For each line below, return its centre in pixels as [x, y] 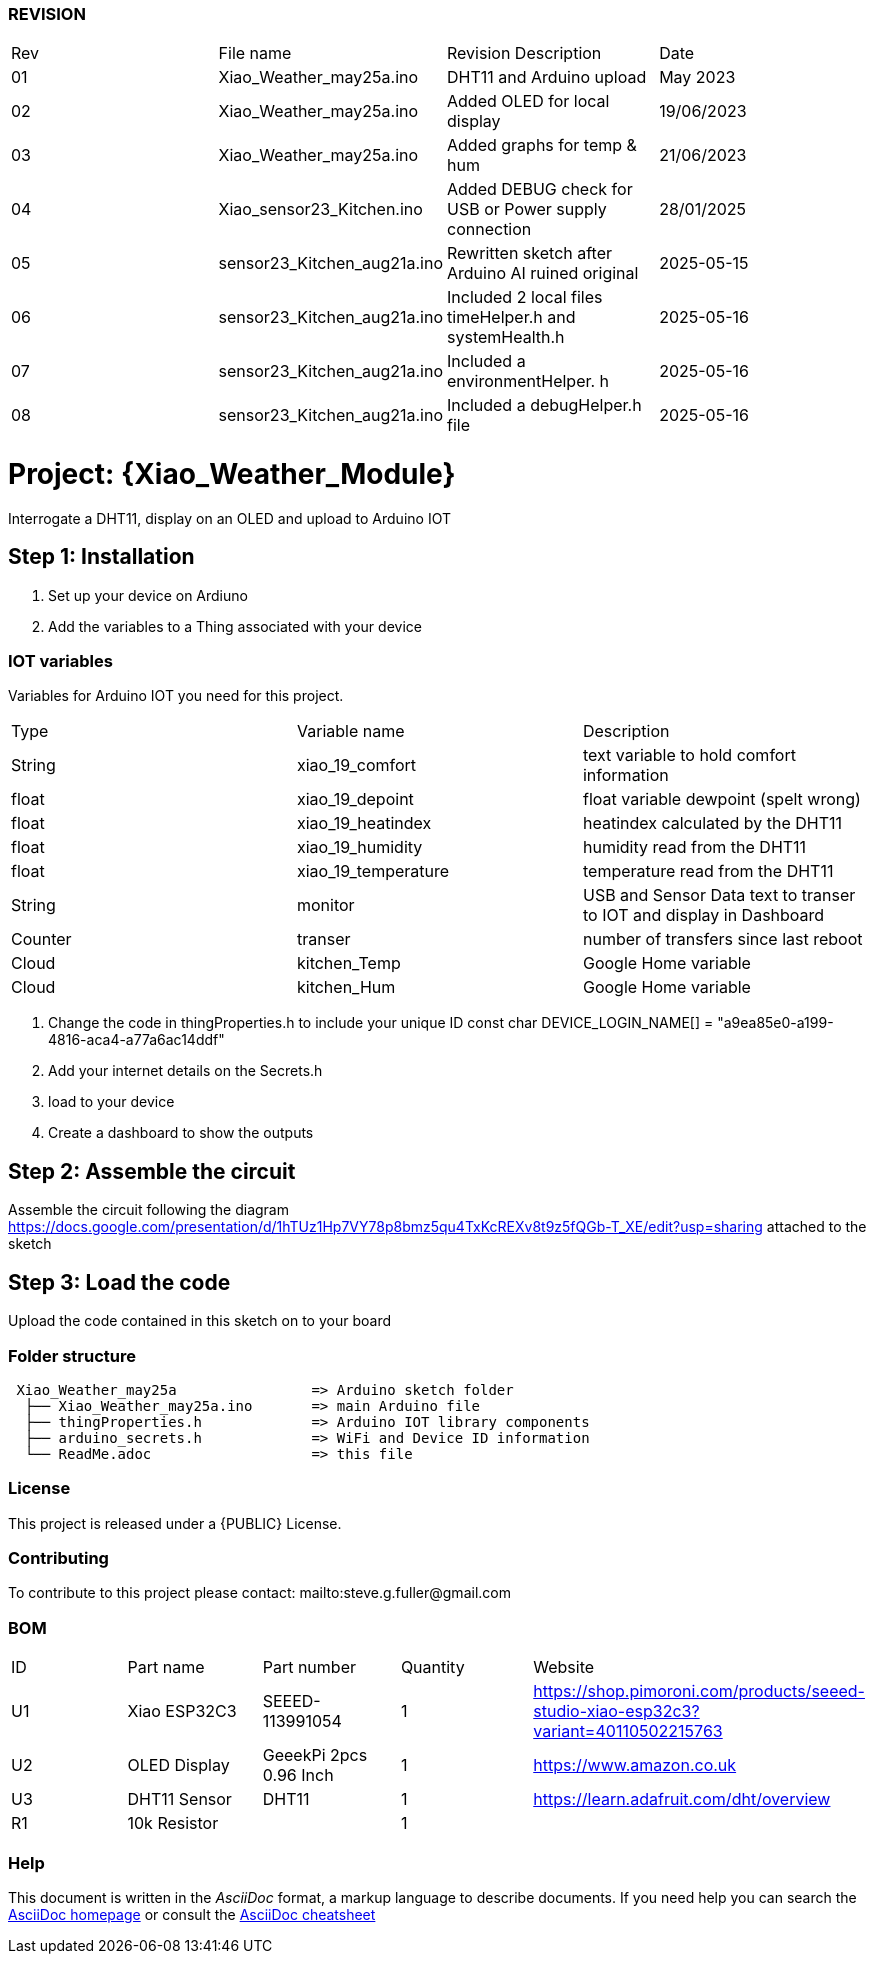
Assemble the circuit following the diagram [148, 1210]
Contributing [58, 1558]
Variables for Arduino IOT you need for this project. [176, 696]
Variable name [350, 731]
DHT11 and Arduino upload [547, 77]
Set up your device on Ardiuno [148, 595]
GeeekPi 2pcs [315, 1755]
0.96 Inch [298, 1775]
